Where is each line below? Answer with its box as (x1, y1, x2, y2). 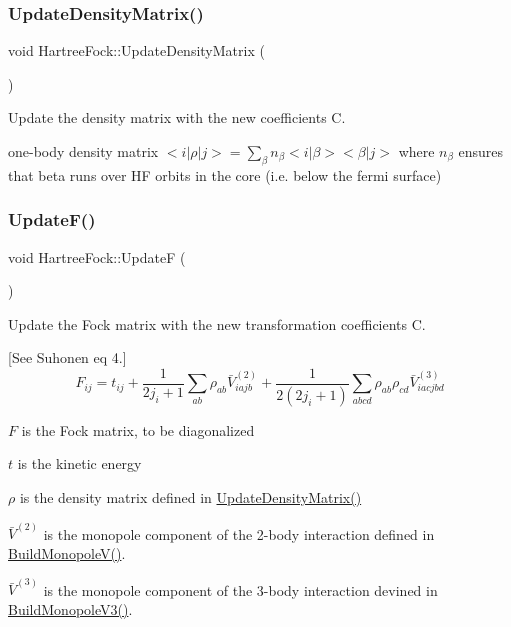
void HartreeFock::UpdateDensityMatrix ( (8, 40, 265, 61)
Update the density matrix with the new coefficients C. (8, 107, 346, 128)
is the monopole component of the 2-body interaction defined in (43, 523, 435, 544)
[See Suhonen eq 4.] (8, 347, 127, 368)
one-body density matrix (8, 141, 159, 161)
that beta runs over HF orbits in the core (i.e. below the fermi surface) (8, 164, 442, 185)
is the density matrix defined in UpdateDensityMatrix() (19, 487, 362, 508)
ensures (458, 141, 504, 161)
